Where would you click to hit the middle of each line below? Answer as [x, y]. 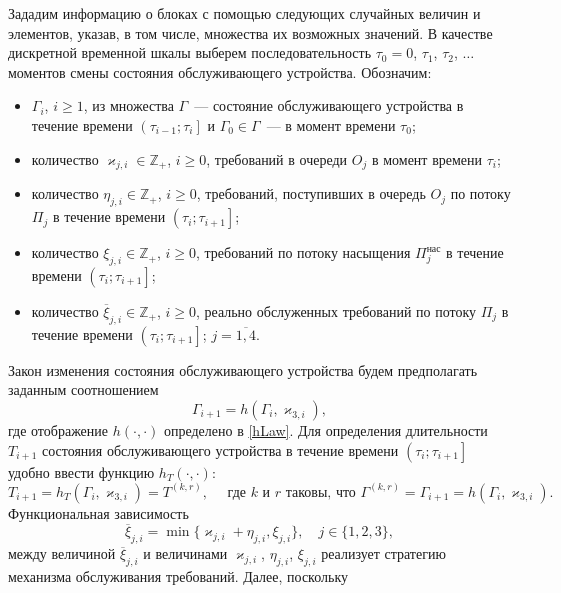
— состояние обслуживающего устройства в [329, 105]
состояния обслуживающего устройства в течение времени [220, 449]
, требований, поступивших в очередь [311, 193]
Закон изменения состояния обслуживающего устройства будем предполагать [243, 369]
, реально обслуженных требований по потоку [336, 310]
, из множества [128, 105]
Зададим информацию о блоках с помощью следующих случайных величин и [244, 13]
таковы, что [320, 492]
